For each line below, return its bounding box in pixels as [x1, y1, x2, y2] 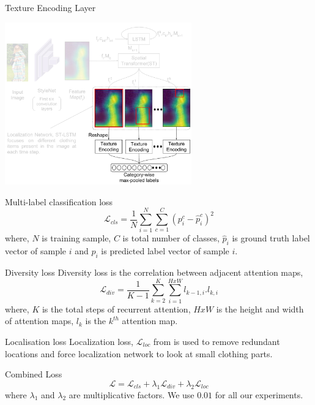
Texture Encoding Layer [5, 1, 96, 13]
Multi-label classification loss [5, 195, 113, 208]
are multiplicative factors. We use [69, 388, 195, 401]
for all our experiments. [215, 388, 303, 401]
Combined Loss [5, 368, 62, 380]
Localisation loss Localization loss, [5, 335, 133, 347]
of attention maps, [5, 314, 74, 327]
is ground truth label [232, 232, 310, 244]
